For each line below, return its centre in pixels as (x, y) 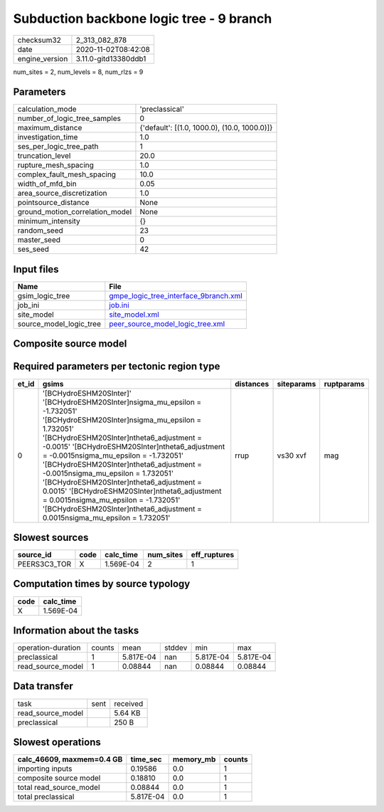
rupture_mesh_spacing (55, 165)
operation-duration (49, 648)
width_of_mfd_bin (47, 184)
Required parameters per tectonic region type (117, 367)
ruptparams (345, 384)
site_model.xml (134, 315)
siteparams (297, 384)
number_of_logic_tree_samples (69, 119)
